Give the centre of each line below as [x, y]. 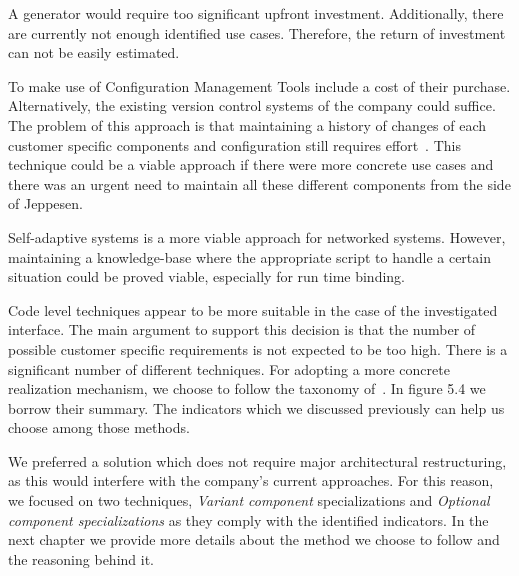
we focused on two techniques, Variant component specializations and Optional [249, 500]
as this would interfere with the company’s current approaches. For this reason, [251, 480]
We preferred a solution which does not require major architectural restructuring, [257, 460]
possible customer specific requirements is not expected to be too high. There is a [258, 348]
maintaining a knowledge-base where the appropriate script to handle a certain [249, 256]
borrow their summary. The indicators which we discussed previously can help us [256, 407]
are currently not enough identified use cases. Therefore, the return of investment [257, 32]
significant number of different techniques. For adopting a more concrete [229, 368]
